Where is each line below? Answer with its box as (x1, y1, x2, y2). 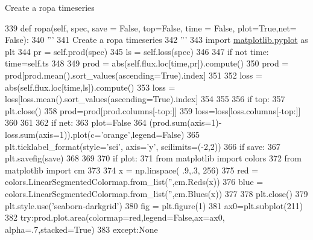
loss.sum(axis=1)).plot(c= (5, 128, 101, 140)
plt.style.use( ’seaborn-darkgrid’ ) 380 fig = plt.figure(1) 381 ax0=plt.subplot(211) (5, 199, 303, 212)
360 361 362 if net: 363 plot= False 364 (5, 116, 147, 129)
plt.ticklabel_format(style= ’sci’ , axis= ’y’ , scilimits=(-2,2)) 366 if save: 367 (5, 140, 280, 152)
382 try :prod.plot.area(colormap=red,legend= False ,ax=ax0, (5, 211, 225, 224)
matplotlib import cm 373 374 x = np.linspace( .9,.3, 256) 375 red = (5, 163, 259, 176)
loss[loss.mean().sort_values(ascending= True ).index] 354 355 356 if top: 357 (5, 92, 285, 105)
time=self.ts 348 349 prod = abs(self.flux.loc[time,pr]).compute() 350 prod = (5, 57, 289, 70)
